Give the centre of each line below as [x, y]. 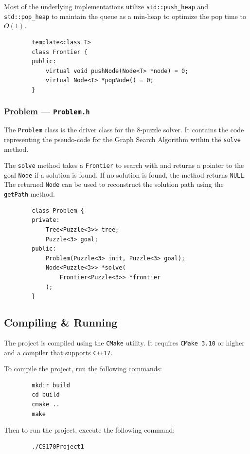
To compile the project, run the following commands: [83, 369]
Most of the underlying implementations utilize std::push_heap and [106, 6]
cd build [46, 395]
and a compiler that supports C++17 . [58, 352]
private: [46, 220]
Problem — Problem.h [47, 111]
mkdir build [51, 385]
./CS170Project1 [58, 446]
